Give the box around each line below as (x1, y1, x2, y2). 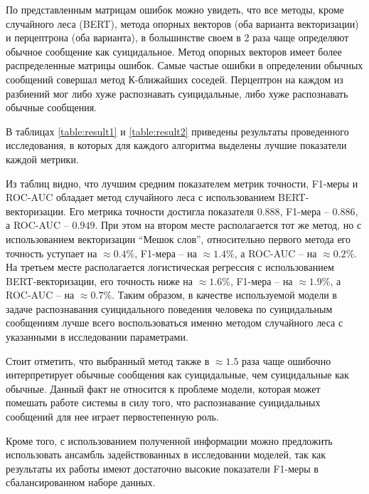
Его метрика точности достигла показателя (69, 203, 255, 218)
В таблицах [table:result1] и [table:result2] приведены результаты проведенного (6, 123, 349, 138)
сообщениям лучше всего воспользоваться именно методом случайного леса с (6, 315, 343, 330)
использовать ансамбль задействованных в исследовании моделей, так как (6, 447, 326, 462)
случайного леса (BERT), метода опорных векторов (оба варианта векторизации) (6, 16, 359, 31)
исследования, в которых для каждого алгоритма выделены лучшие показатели (6, 138, 347, 153)
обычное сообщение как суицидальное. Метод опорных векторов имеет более (6, 43, 342, 58)
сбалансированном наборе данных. (6, 475, 156, 490)
